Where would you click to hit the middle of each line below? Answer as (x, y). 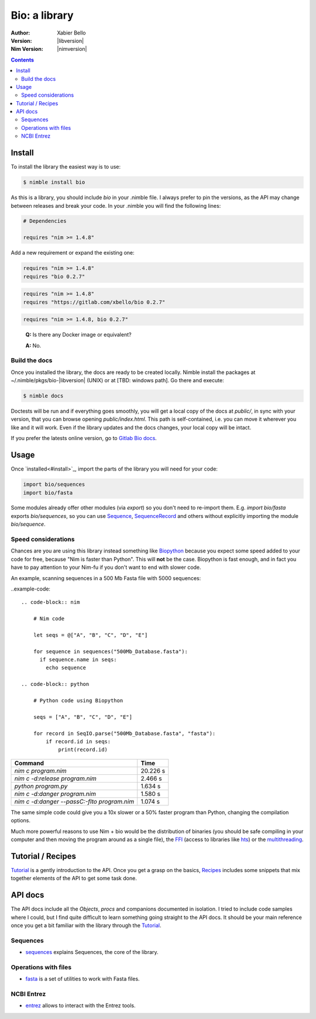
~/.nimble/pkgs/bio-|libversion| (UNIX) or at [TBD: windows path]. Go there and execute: (118, 380)
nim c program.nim (40, 771)
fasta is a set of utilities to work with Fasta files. (83, 979)
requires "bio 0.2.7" (54, 276)
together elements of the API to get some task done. (74, 879)
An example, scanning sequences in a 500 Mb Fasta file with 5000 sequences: (106, 578)
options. (21, 821)
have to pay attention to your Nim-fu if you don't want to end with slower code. (106, 567)
